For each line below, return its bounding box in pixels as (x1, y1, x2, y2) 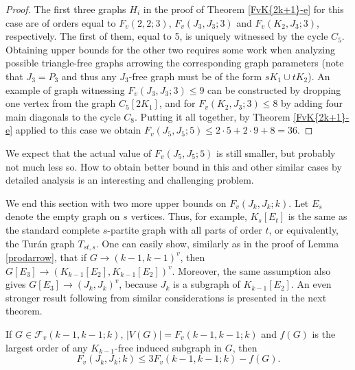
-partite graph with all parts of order (107, 222, 262, 236)
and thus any (61, 69, 117, 83)
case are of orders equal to (5, 15, 116, 29)
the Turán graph (5, 236, 75, 250)
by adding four (281, 96, 343, 110)
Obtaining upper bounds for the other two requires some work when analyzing (5, 42, 336, 56)
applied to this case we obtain (15, 123, 141, 137)
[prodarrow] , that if (5, 249, 87, 264)
